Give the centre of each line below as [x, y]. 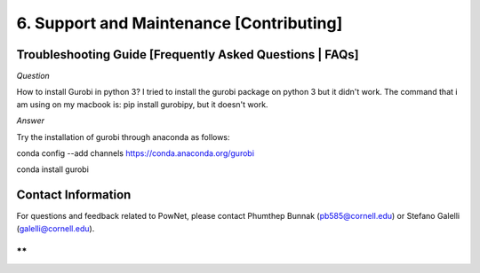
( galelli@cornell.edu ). [56, 228]
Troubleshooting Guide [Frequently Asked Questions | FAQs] [188, 55]
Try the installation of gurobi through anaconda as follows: [123, 136]
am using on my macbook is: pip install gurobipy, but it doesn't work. [142, 104]
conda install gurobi [52, 169]
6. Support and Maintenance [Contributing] [180, 23]
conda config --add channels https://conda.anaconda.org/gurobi [136, 153]
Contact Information [74, 195]
